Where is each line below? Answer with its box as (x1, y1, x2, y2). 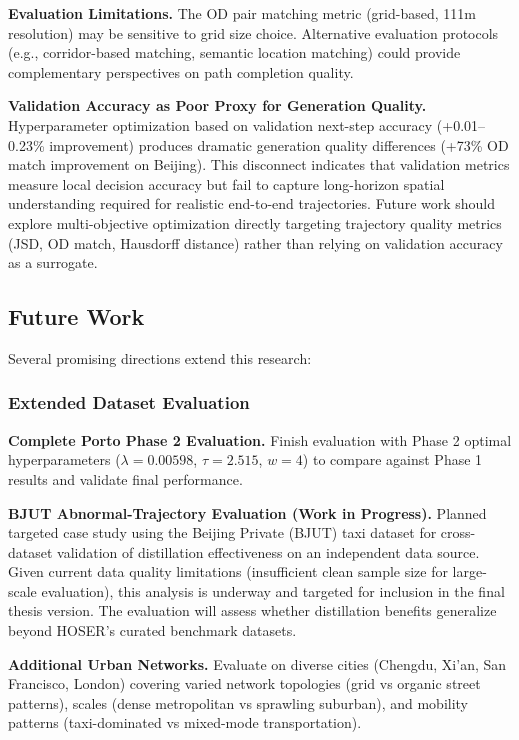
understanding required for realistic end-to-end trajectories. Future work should (8, 193, 496, 214)
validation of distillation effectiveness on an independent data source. (57, 541, 480, 562)
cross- (440, 522, 476, 543)
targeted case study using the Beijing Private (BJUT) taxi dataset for (8, 522, 437, 543)
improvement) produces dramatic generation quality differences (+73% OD (49, 134, 509, 155)
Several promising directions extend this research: (8, 347, 312, 368)
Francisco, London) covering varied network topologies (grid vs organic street (8, 673, 481, 694)
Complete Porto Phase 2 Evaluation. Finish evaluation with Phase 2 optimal (8, 429, 512, 450)
